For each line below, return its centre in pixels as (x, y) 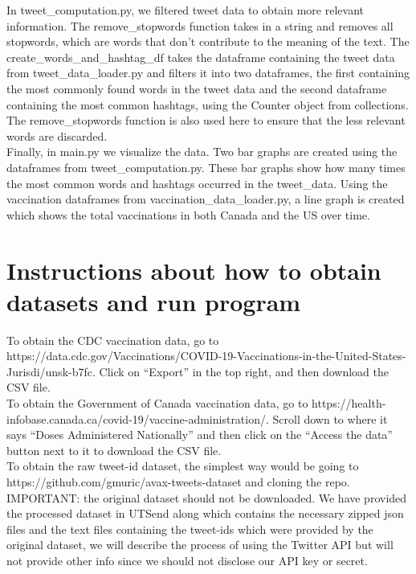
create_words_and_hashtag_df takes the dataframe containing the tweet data (201, 57)
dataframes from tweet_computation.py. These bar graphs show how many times (206, 167)
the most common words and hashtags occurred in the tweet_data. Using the (197, 183)
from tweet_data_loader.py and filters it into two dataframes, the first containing (208, 73)
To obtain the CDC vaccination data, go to (113, 340)
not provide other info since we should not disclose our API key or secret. (187, 560)
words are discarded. (57, 135)
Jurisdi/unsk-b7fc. (51, 371)
